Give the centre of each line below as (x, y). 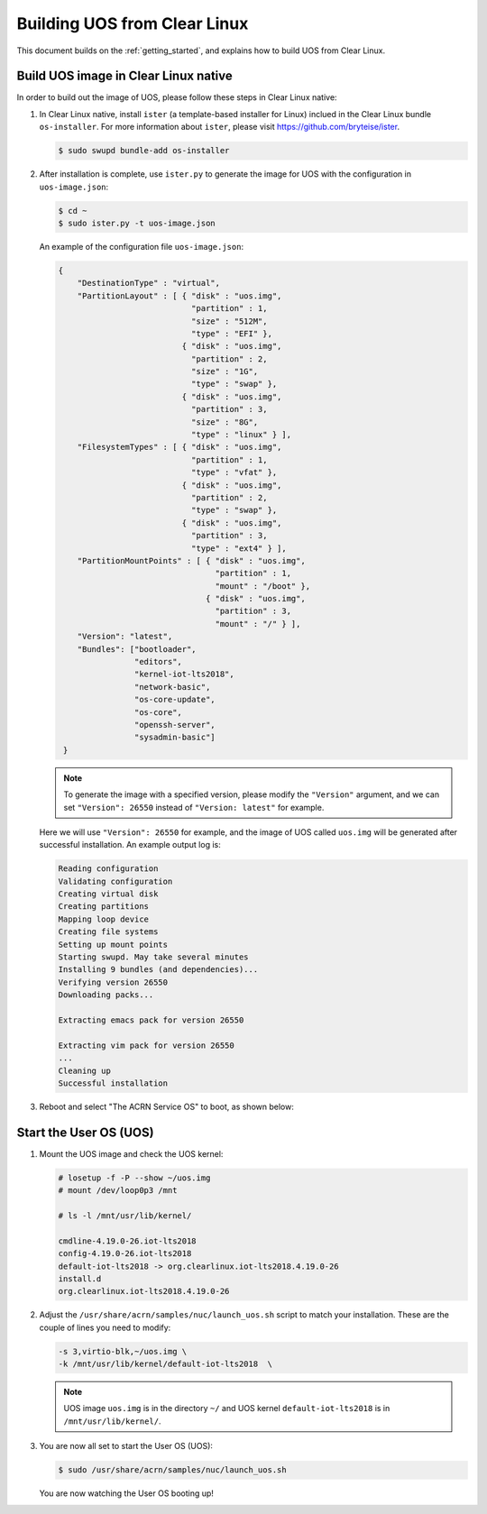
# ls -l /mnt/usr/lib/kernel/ (125, 1216)
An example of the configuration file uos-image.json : (141, 246)
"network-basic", (172, 687)
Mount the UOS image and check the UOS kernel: (131, 1153)
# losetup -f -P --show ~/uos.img (134, 1178)
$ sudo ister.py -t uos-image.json (137, 223)
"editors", (158, 662)
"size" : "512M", (229, 321)
